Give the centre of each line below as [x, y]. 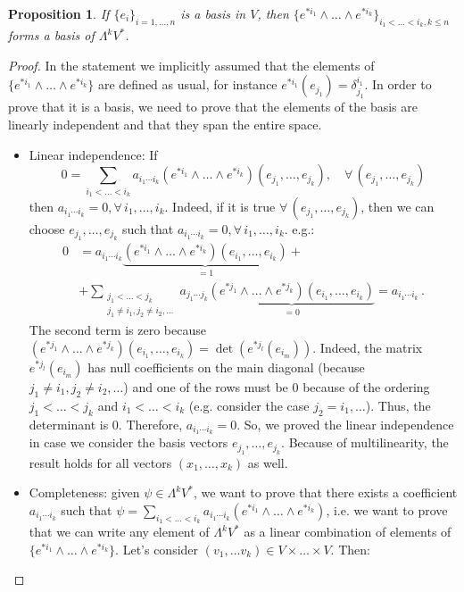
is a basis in [213, 13]
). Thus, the [398, 405]
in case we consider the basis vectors [128, 442]
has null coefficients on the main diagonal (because [226, 367]
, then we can [398, 206]
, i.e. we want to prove [387, 509]
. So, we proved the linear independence [345, 424]
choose [47, 228]
